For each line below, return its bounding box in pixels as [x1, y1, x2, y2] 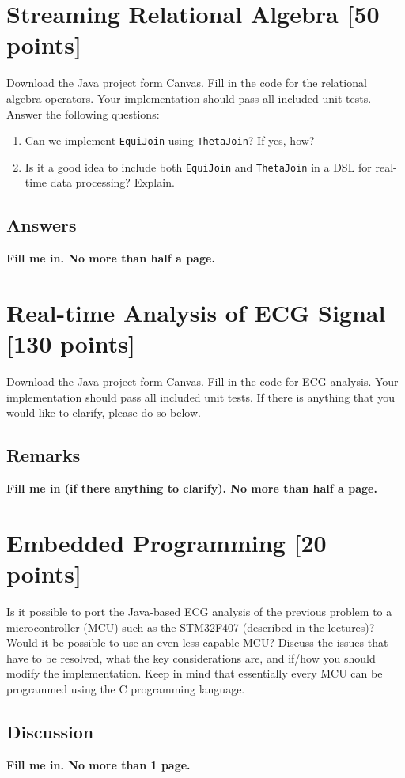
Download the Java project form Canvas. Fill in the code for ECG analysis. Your [6, 373, 399, 390]
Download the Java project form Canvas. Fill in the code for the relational [6, 74, 367, 91]
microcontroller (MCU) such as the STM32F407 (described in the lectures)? [6, 618, 375, 635]
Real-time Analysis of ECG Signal [6, 296, 386, 328]
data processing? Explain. [50, 174, 175, 191]
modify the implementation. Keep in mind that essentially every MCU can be [6, 665, 383, 682]
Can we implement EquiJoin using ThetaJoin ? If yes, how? [25, 132, 315, 149]
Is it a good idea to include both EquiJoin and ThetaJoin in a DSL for [25, 158, 372, 175]
